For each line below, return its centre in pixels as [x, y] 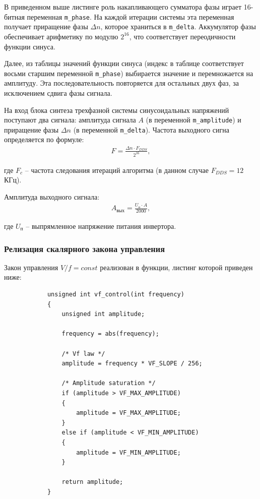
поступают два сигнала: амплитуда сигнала [70, 120]
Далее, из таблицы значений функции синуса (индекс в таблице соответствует [124, 63]
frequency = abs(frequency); [110, 334]
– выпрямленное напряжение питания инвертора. [101, 226]
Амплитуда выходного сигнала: [52, 196]
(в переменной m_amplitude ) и [193, 120]
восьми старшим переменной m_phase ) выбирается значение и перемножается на [129, 73]
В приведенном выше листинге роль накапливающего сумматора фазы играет [123, 7]
